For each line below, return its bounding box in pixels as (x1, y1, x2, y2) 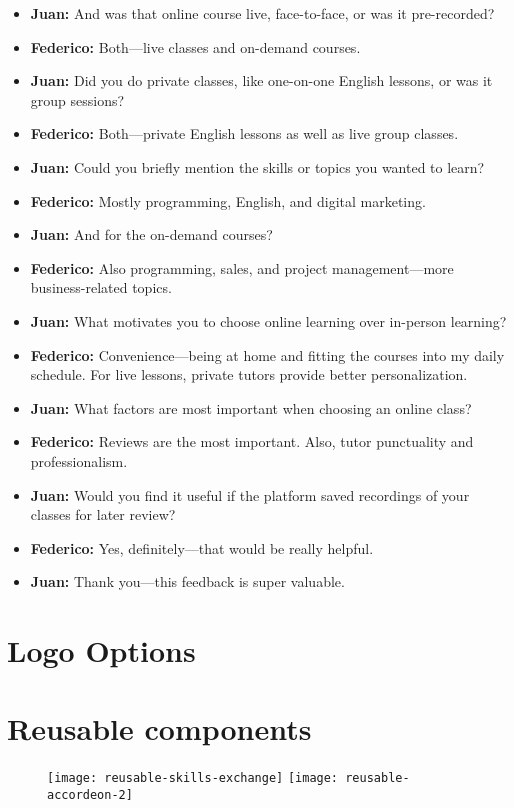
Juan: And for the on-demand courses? (30, 224, 273, 245)
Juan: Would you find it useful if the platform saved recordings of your (30, 484, 470, 505)
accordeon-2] (47, 788, 133, 803)
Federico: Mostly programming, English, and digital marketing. (30, 190, 426, 211)
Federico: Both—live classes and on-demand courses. (30, 36, 361, 57)
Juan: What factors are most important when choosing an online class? (30, 397, 472, 418)
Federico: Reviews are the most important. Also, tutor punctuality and (30, 431, 474, 452)
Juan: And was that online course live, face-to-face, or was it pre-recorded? (30, 3, 495, 23)
